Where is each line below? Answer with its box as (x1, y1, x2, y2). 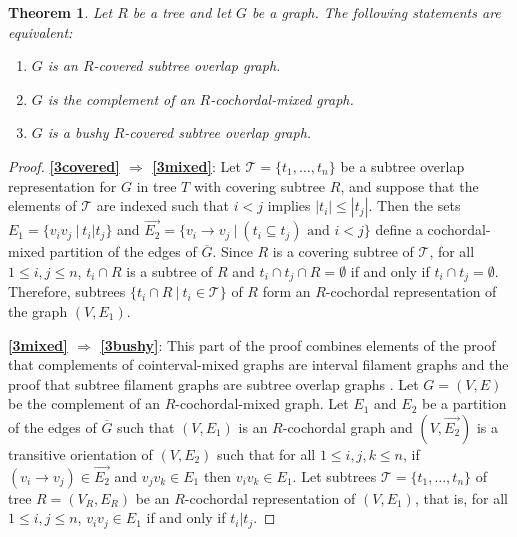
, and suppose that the (340, 175, 479, 196)
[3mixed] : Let (152, 155, 241, 176)
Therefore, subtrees (8, 281, 126, 302)
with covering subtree (193, 175, 326, 196)
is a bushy (47, 122, 109, 143)
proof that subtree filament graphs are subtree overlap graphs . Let (8, 373, 419, 394)
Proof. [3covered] (8, 155, 120, 176)
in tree (136, 175, 177, 196)
